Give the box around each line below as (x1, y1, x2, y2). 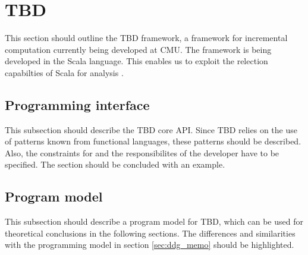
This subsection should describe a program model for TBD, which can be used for (5, 215, 303, 228)
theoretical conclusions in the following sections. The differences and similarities (5, 226, 296, 239)
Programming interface (5, 95, 150, 114)
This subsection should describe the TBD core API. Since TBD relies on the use (5, 123, 297, 136)
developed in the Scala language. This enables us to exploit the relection (5, 55, 268, 67)
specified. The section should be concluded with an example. (5, 158, 225, 171)
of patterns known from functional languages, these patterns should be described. (5, 135, 301, 147)
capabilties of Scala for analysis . (5, 66, 124, 78)
